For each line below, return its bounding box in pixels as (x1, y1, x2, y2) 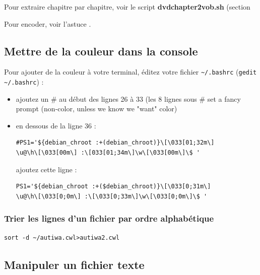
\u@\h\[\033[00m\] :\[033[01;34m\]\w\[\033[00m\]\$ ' (16, 149, 200, 157)
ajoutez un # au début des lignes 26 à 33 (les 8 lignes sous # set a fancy (16, 93, 241, 104)
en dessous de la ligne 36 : (16, 120, 96, 130)
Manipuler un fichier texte (4, 256, 145, 272)
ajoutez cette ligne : (16, 164, 77, 174)
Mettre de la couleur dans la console (4, 43, 198, 58)
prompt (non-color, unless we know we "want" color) (16, 103, 177, 114)
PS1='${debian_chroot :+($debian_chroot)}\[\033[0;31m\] (16, 183, 211, 190)
